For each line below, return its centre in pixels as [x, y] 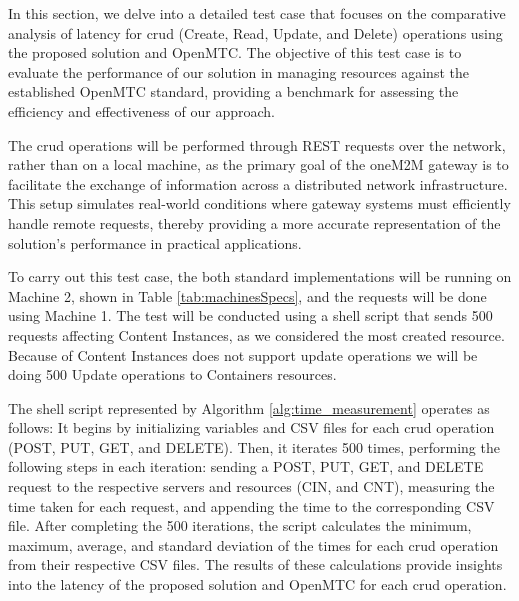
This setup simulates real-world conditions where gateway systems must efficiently [259, 203]
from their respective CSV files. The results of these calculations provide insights [255, 564]
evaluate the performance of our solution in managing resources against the [238, 71]
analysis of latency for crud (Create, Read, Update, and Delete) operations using [255, 32]
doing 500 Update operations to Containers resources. [172, 374]
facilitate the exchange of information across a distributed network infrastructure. [258, 183]
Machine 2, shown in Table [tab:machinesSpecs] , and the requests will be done [247, 295]
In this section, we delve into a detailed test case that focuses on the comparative [257, 13]
